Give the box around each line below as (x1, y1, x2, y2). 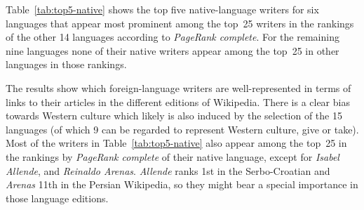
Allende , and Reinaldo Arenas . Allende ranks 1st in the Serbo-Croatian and (6, 163, 330, 178)
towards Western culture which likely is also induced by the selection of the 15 (6, 108, 342, 123)
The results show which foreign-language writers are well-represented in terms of (6, 80, 351, 95)
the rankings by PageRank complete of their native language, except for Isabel (6, 149, 339, 164)
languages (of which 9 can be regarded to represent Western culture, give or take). (6, 122, 359, 136)
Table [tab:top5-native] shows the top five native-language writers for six (6, 2, 319, 16)
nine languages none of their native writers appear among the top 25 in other (6, 43, 339, 58)
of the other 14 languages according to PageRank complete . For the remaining (6, 29, 339, 44)
